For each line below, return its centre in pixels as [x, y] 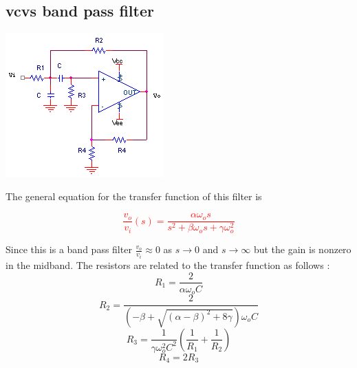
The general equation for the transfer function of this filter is [134, 196]
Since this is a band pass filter [69, 249]
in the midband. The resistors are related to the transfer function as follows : [168, 264]
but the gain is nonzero [302, 249]
